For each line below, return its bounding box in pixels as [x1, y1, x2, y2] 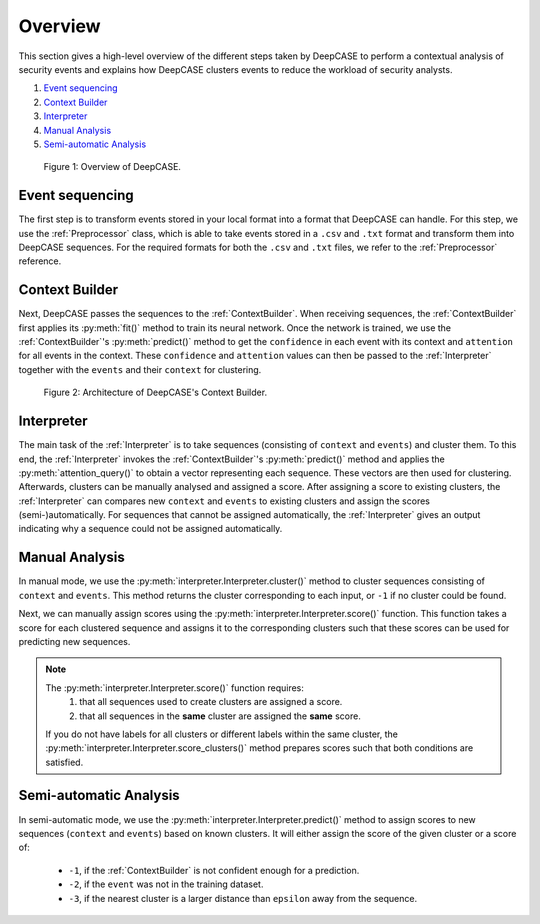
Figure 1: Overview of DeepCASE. [43, 161, 182, 173]
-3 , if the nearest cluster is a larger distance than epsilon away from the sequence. [68, 892, 418, 904]
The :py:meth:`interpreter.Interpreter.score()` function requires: [45, 681, 304, 694]
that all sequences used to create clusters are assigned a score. [79, 696, 343, 708]
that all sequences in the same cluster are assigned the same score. [79, 710, 362, 722]
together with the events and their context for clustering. [18, 363, 262, 375]
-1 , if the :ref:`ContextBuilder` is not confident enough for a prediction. [68, 864, 360, 876]
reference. [18, 255, 62, 267]
